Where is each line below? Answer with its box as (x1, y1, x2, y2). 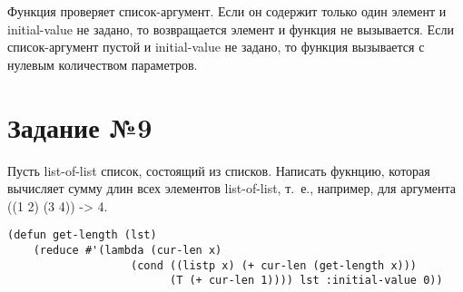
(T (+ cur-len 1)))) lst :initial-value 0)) (169, 274, 443, 287)
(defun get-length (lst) (7, 229, 157, 242)
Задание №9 (7, 108, 153, 145)
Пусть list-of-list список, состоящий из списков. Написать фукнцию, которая (7, 161, 430, 180)
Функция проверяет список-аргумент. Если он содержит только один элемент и (7, 2, 447, 20)
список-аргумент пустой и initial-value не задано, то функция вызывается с (7, 37, 425, 56)
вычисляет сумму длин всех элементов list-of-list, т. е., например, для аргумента (7, 179, 457, 198)
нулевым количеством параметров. (7, 54, 198, 73)
